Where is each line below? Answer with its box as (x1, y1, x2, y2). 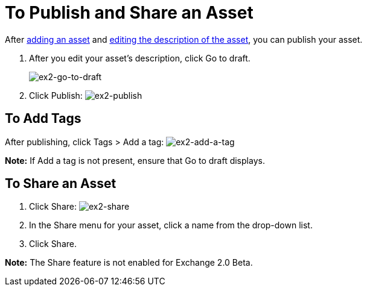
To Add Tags (5, 111, 81, 127)
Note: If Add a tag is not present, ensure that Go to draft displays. (5, 155, 265, 166)
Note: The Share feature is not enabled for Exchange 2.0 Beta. (5, 257, 253, 268)
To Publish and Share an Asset (5, 2, 254, 23)
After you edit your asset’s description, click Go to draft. (29, 52, 251, 63)
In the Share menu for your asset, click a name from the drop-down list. (29, 220, 313, 231)
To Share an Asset (5, 176, 116, 192)
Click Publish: (29, 90, 83, 101)
